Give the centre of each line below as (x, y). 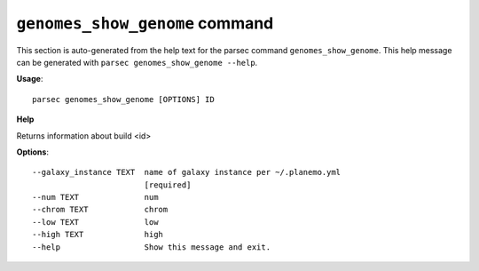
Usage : (30, 79)
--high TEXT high (98, 235)
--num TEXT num (95, 197)
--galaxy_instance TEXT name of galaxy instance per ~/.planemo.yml (187, 172)
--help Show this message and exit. (151, 247)
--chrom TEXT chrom (100, 210)
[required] (168, 185)
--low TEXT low (95, 222)
